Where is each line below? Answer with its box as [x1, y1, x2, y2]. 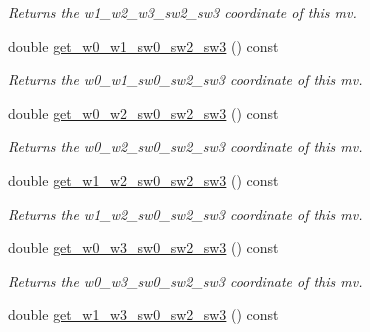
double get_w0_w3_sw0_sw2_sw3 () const [8, 237, 279, 258]
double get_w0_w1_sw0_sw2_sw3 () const [8, 35, 279, 56]
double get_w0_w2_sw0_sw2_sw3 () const [8, 102, 279, 123]
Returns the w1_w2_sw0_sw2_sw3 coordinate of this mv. [8, 203, 363, 224]
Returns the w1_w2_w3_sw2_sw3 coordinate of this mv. [8, 2, 357, 22]
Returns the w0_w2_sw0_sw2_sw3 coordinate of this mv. [8, 136, 363, 157]
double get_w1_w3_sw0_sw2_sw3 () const [8, 304, 279, 325]
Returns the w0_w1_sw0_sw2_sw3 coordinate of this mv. [8, 69, 363, 90]
